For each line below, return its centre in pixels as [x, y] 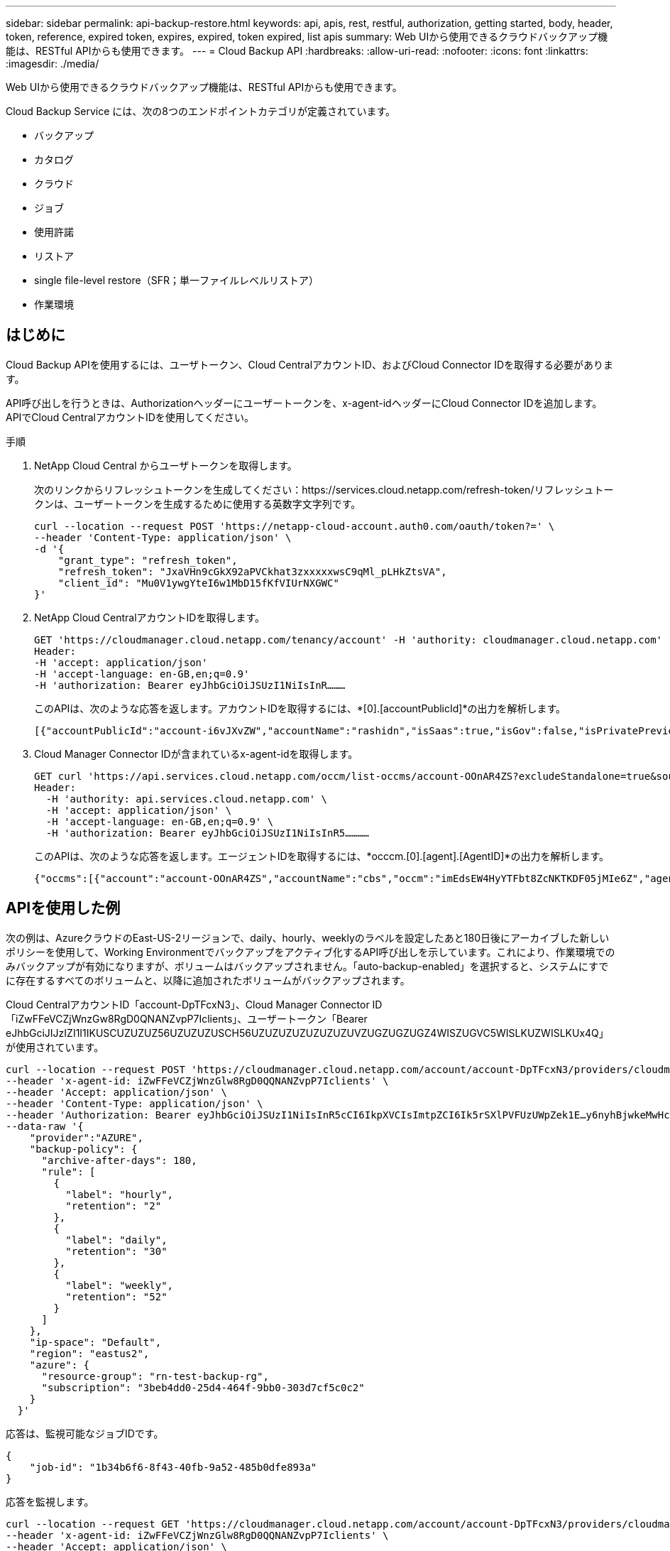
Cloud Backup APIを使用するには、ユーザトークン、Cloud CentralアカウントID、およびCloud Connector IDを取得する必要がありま [309, 364]
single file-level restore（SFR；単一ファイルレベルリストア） [176, 280]
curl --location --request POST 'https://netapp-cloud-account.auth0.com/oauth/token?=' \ [295, 526]
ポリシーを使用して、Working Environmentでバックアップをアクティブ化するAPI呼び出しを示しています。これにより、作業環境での [311, 952]
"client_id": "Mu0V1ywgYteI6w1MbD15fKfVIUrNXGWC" [198, 583]
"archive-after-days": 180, [119, 1160]
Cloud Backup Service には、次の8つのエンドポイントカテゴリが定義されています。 [201, 111]
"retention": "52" [116, 1296]
